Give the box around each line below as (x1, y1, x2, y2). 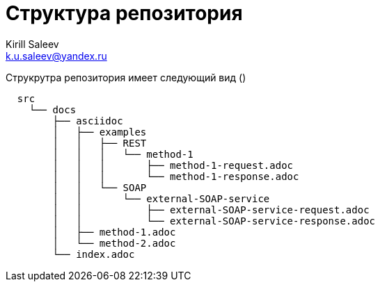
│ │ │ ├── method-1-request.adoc (52, 159, 294, 171)
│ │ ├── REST (52, 137, 147, 149)
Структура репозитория (6, 1, 243, 25)
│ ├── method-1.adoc (52, 226, 176, 238)
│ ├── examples (52, 126, 147, 138)
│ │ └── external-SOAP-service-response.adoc (52, 215, 376, 227)
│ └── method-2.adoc (52, 237, 176, 249)
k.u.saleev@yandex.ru (6, 49, 107, 62)
